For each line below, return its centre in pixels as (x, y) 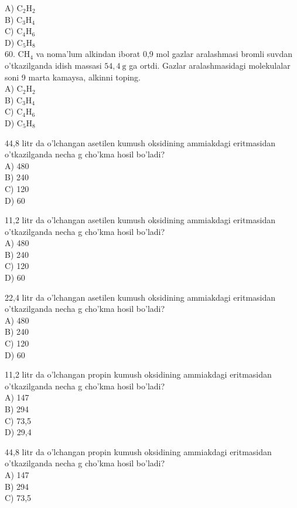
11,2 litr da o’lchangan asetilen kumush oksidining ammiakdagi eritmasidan (140, 220)
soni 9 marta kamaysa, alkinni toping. (73, 77)
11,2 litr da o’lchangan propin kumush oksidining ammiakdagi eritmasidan (138, 374)
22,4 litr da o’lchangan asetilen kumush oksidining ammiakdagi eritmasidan (140, 297)
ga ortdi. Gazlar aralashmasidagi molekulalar (210, 65)
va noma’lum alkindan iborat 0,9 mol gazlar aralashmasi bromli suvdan (164, 54)
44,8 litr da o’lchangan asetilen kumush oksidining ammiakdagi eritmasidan (140, 142)
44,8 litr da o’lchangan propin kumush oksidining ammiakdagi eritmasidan (138, 451)
